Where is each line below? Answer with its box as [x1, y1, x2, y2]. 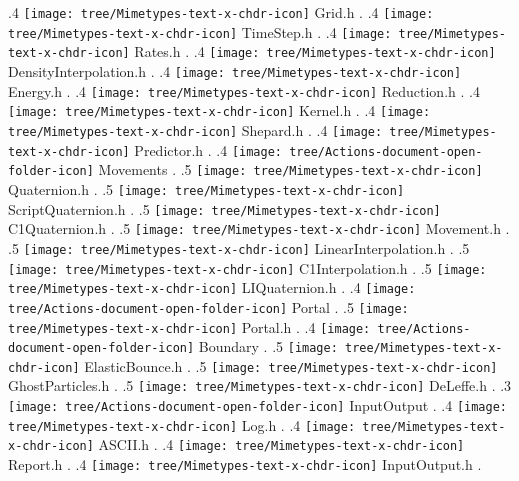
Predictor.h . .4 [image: [134, 139, 283, 160]
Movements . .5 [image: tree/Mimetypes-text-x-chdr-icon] [98, 159, 483, 180]
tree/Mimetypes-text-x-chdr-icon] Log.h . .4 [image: [8, 414, 356, 435]
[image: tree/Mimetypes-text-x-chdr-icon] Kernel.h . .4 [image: [8, 100, 431, 121]
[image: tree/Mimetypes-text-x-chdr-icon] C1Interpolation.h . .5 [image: [8, 257, 487, 278]
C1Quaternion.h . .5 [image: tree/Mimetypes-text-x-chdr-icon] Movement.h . [8, 218, 510, 239]
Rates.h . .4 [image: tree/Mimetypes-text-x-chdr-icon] [134, 41, 496, 62]
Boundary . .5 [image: [198, 336, 338, 357]
